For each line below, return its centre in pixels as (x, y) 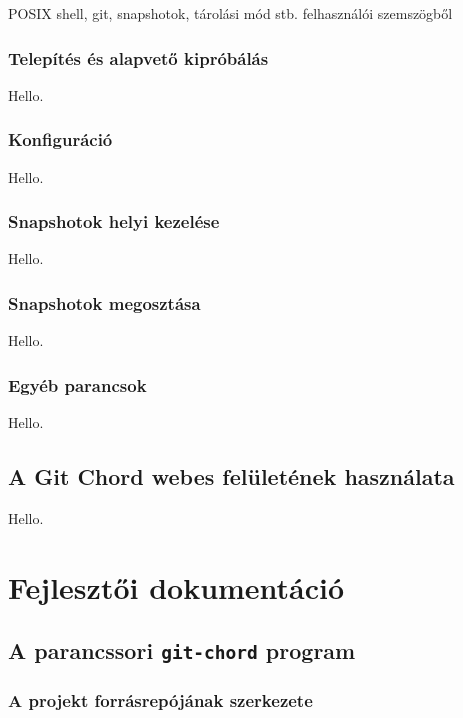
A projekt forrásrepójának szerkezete (160, 700)
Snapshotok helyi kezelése (114, 221)
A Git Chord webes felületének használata (231, 476)
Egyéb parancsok (77, 384)
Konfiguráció (60, 139)
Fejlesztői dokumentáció (176, 586)
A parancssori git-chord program (182, 650)
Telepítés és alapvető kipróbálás (138, 57)
